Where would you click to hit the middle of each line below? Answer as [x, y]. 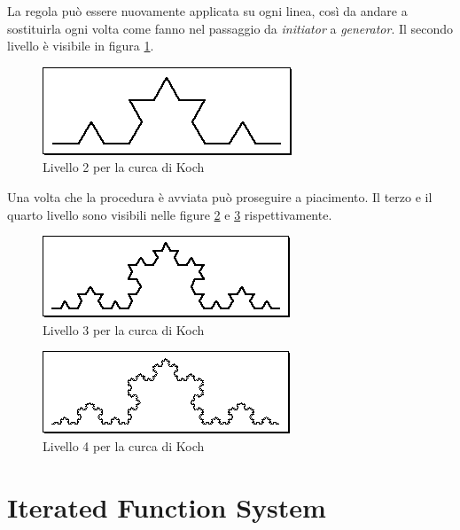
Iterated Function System [167, 507]
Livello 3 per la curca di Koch [124, 329]
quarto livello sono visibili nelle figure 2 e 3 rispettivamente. [170, 214]
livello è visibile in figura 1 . [81, 46]
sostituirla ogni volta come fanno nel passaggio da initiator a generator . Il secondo [230, 28]
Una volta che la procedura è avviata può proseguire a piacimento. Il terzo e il [220, 196]
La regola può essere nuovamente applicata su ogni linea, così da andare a [207, 11]
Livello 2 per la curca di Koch [124, 167]
